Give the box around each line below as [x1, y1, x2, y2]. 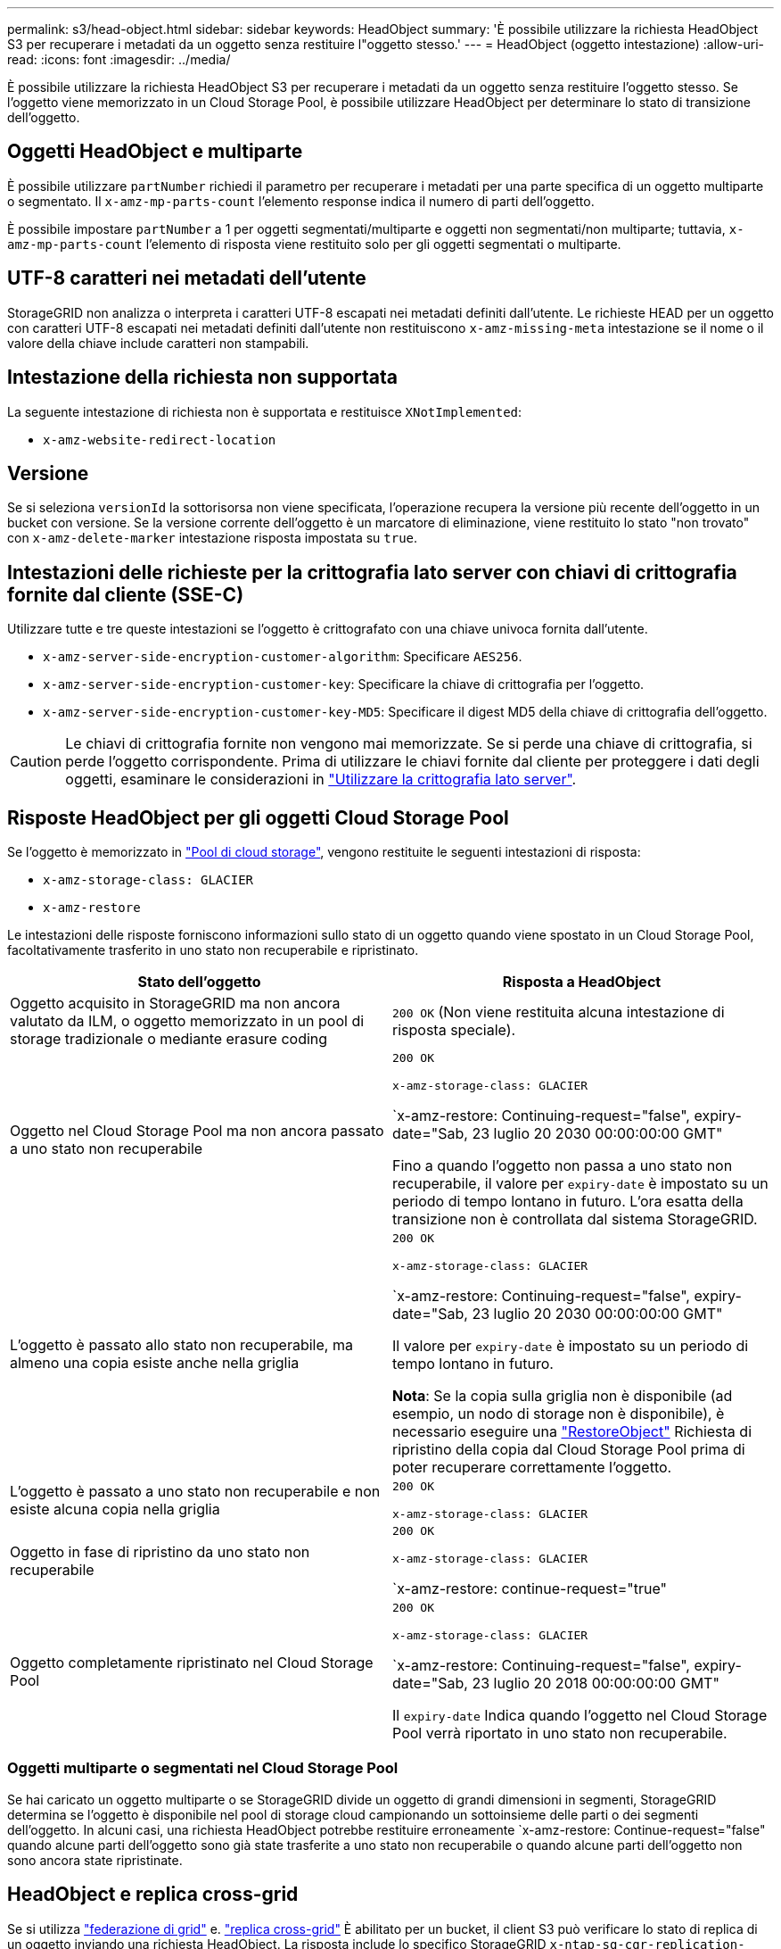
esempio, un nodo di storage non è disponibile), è [392, 1405, 725, 1423]
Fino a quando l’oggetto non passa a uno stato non [392, 1157, 733, 1175]
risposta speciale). [392, 1021, 516, 1040]
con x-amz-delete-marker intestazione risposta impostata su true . [7, 530, 418, 546]
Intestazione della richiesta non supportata [7, 366, 398, 389]
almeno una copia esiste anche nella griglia [10, 1354, 300, 1373]
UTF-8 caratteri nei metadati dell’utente [7, 267, 366, 290]
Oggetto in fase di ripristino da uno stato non [10, 1543, 310, 1562]
